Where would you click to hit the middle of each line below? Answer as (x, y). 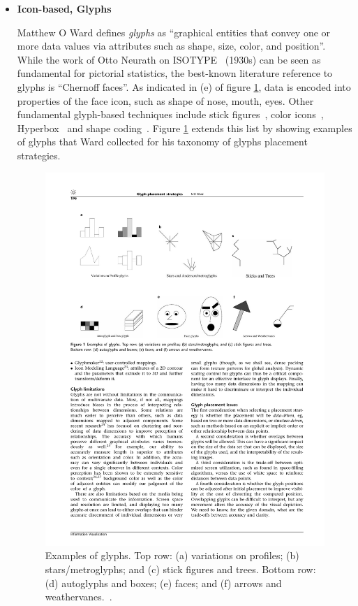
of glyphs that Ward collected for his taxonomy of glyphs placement (162, 142)
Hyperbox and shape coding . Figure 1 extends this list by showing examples (185, 128)
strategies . (39, 155)
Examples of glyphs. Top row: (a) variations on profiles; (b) (172, 555)
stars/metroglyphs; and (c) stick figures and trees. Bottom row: (180, 569)
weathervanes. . (79, 597)
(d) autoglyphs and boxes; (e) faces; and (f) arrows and (163, 583)
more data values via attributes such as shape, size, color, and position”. (171, 46)
